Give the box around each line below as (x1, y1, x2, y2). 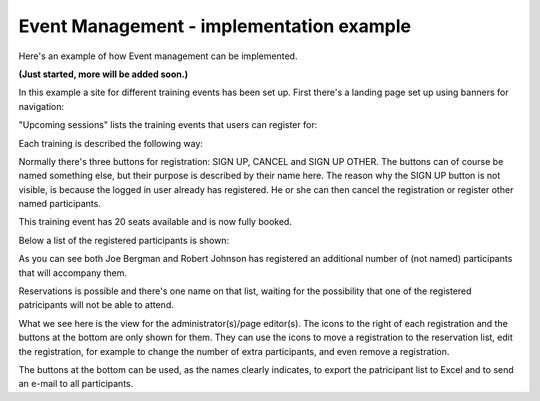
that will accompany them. (18, 266, 128, 279)
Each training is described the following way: (18, 137, 204, 149)
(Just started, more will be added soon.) (18, 68, 189, 80)
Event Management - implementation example (18, 15, 412, 37)
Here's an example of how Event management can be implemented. (18, 50, 298, 62)
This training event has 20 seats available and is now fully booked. (18, 216, 292, 228)
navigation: (18, 100, 65, 112)
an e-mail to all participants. (18, 378, 134, 390)
